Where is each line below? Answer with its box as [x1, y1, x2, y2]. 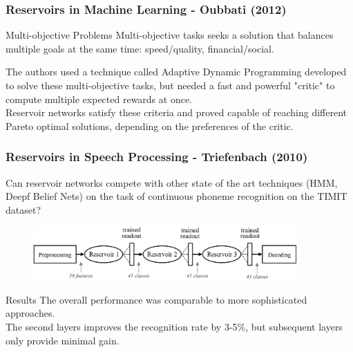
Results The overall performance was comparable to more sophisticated [6, 292, 307, 306]
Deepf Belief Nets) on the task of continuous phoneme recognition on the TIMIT [6, 189, 347, 203]
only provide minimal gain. [6, 333, 120, 347]
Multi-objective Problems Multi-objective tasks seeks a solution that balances [6, 28, 334, 42]
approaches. [6, 306, 55, 320]
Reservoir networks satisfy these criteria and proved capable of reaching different [6, 105, 347, 120]
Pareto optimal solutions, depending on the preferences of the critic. [6, 118, 294, 133]
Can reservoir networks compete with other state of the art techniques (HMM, [6, 175, 338, 189]
